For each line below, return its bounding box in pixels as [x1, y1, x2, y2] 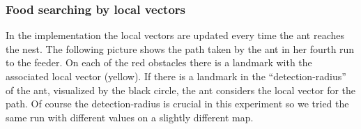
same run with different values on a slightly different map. [6, 109, 254, 124]
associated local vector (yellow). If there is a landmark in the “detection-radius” [6, 69, 346, 83]
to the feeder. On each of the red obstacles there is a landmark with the [6, 55, 312, 70]
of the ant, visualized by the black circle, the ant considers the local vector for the [6, 82, 356, 97]
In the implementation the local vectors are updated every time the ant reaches [6, 28, 344, 43]
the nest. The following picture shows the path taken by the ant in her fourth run [6, 41, 355, 56]
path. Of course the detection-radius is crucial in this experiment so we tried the [6, 96, 349, 111]
